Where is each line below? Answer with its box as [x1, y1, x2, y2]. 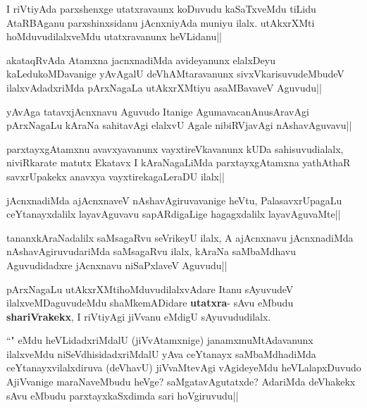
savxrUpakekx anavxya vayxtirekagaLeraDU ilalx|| [6, 168, 225, 183]
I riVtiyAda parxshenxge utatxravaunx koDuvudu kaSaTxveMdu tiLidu [6, 1, 316, 16]
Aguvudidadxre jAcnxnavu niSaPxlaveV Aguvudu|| [6, 257, 228, 272]
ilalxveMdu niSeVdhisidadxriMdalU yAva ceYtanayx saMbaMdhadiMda [6, 346, 316, 361]
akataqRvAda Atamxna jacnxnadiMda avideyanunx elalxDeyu [6, 52, 275, 67]
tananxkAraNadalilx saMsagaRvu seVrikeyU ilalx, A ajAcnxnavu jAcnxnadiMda [6, 230, 354, 245]
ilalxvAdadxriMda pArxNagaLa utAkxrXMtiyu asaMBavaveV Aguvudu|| [6, 80, 322, 94]
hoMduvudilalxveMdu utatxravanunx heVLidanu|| [6, 29, 223, 44]
